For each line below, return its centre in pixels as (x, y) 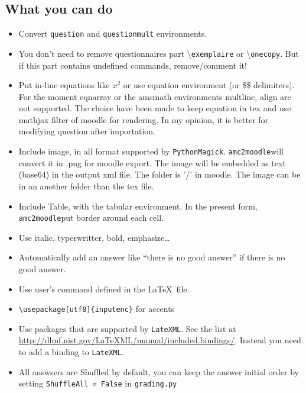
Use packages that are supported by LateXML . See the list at (127, 328)
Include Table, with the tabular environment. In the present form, (138, 206)
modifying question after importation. (87, 131)
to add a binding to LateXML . (71, 352)
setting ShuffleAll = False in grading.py (98, 383)
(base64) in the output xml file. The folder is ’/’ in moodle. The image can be (159, 174)
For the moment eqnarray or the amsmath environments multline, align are (155, 96)
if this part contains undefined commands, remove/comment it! (133, 65)
